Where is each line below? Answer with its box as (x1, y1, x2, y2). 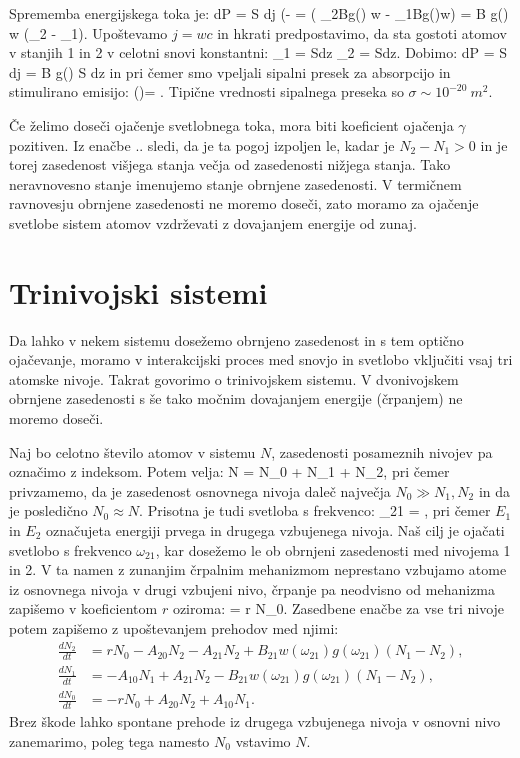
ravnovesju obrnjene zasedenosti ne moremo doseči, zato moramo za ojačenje (9, 193, 479, 214)
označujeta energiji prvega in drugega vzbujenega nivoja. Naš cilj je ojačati (46, 520, 505, 540)
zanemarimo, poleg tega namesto (9, 730, 210, 751)
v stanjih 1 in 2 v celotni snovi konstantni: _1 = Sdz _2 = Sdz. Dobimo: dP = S (9, 42, 508, 63)
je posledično (9, 500, 88, 521)
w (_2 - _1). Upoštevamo (9, 22, 168, 43)
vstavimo (235, 730, 291, 751)
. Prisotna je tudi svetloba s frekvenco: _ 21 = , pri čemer (139, 500, 491, 521)
